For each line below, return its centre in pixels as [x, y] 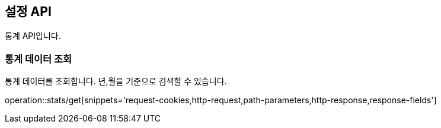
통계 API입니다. [33, 36]
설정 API [28, 12]
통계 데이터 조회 [39, 59]
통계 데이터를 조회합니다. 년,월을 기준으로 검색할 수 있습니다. [116, 81]
